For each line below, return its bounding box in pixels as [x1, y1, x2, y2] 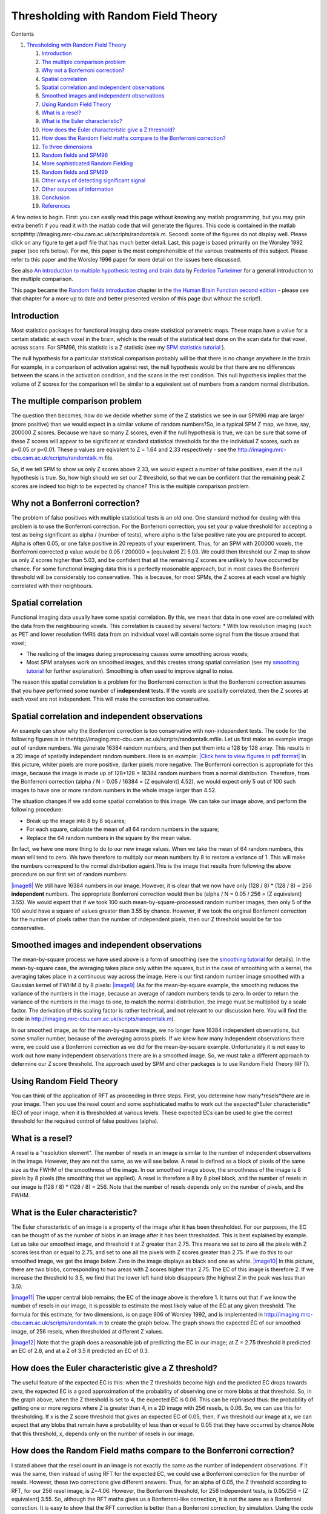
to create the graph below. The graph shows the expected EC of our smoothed [104, 1319, 301, 1326]
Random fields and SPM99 [41, 168, 108, 176]
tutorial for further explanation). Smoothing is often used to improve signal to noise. [26, 667, 234, 675]
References [41, 202, 70, 210]
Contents [11, 30, 35, 38]
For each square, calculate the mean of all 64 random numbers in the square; [26, 825, 219, 833]
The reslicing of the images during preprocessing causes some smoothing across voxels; [26, 650, 249, 658]
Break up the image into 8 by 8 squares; [26, 817, 127, 824]
